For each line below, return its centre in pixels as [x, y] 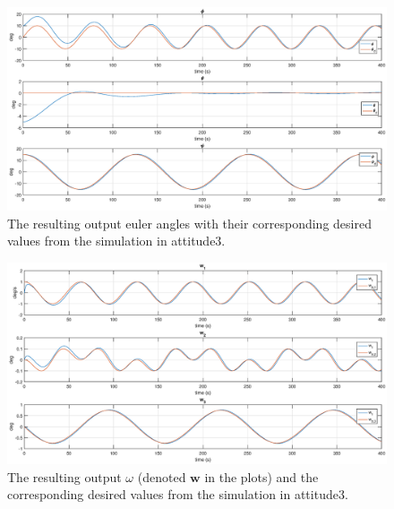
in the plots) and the [261, 476]
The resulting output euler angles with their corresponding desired [189, 223]
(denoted [162, 476]
